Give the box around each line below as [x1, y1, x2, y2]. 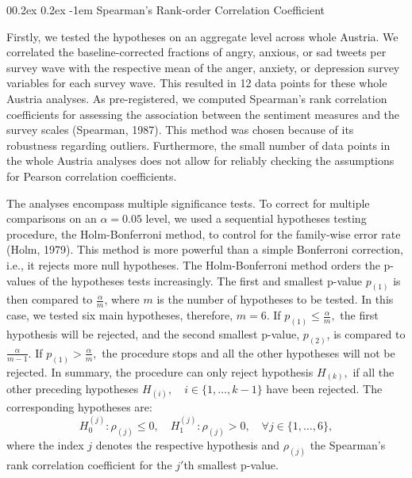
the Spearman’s [310, 436, 386, 453]
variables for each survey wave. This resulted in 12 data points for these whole [6, 75, 387, 91]
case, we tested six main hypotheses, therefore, [6, 307, 233, 323]
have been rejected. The [266, 380, 383, 397]
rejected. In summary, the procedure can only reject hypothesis [6, 363, 314, 380]
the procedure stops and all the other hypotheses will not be [102, 344, 395, 361]
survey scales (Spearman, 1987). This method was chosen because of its [6, 121, 354, 138]
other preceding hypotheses [6, 380, 139, 397]
